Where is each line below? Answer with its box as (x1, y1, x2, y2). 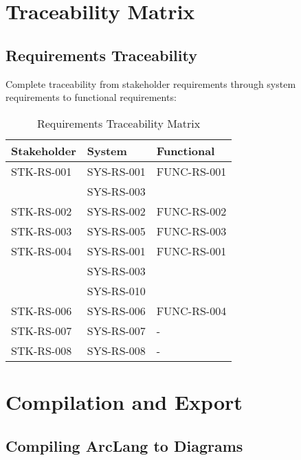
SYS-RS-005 (87, 222, 146, 239)
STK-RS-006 (11, 302, 72, 319)
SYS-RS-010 (87, 282, 146, 299)
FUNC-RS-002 (156, 203, 227, 219)
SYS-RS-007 (87, 322, 146, 338)
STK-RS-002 (11, 203, 72, 219)
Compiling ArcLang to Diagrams (5, 435, 243, 456)
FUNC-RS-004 (156, 302, 227, 319)
